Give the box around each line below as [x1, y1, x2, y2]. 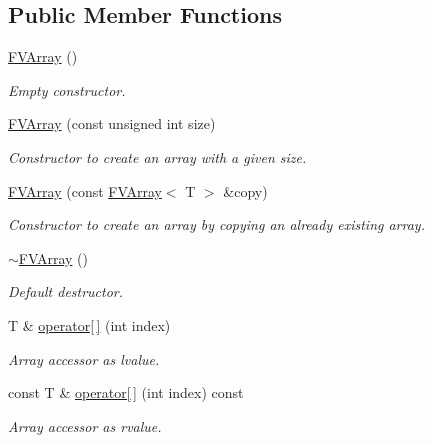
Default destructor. [8, 281, 124, 302]
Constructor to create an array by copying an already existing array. [8, 214, 425, 235]
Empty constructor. [8, 79, 126, 100]
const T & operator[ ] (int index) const [8, 382, 244, 403]
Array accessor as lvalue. [8, 348, 160, 369]
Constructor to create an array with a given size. [8, 146, 307, 167]
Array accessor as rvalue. [8, 415, 162, 436]
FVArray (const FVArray [8, 180, 162, 201]
